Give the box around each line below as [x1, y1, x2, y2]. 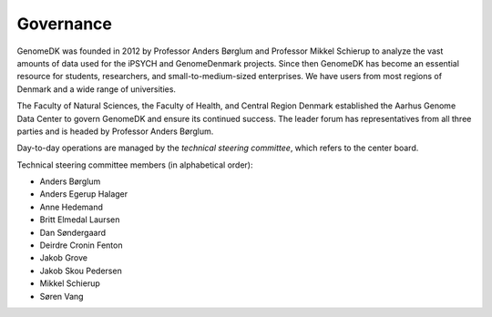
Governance [16, 14, 113, 34]
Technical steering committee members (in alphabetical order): [16, 159, 254, 170]
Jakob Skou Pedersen [39, 265, 122, 276]
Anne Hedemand [39, 201, 104, 212]
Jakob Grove [39, 252, 88, 263]
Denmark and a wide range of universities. [16, 83, 177, 95]
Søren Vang [39, 291, 84, 302]
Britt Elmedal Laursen [39, 214, 120, 225]
